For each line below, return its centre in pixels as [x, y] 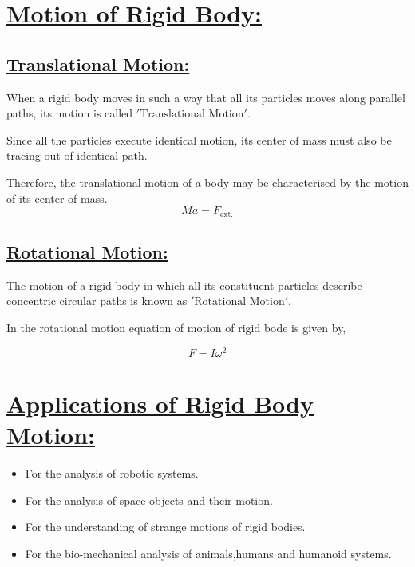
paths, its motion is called [70, 113]
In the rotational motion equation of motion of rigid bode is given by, [176, 327]
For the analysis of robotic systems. [112, 472]
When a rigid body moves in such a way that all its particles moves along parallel [206, 97]
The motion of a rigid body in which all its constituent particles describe [184, 285]
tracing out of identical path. [77, 155]
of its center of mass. [57, 198]
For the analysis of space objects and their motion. [149, 500]
